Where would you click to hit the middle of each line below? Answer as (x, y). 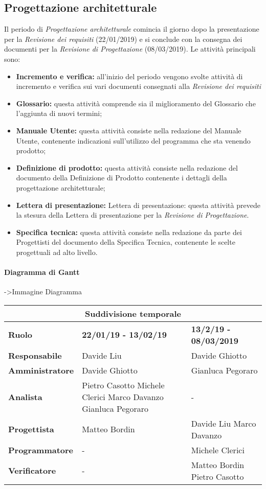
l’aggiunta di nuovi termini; (59, 113)
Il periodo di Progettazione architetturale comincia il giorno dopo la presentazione (132, 29)
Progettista (31, 429)
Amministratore (41, 370)
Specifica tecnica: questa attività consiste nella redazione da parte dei (129, 232)
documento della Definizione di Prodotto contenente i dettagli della (121, 178)
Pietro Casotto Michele (123, 385)
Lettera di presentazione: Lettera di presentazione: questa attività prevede (138, 205)
